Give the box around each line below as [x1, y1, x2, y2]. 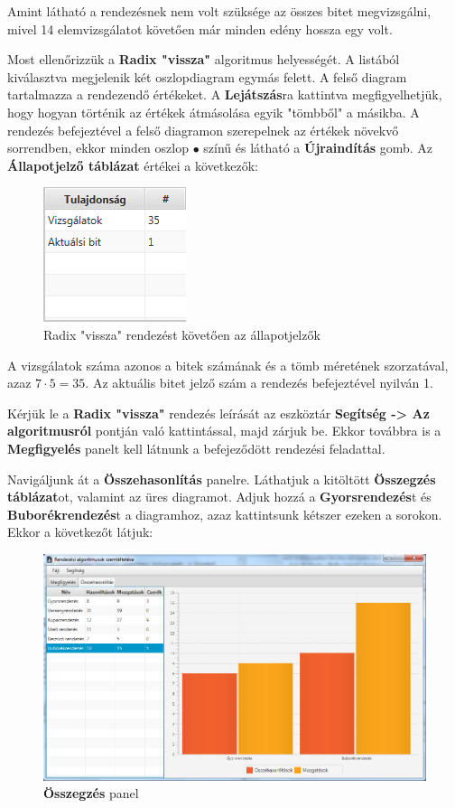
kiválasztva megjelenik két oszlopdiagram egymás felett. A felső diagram [7, 67, 407, 86]
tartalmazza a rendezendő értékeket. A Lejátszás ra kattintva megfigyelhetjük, [7, 85, 442, 104]
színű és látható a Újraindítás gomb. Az [203, 138, 433, 157]
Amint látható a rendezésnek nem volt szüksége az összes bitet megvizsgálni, [7, 2, 432, 20]
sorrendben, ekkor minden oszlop [7, 138, 189, 157]
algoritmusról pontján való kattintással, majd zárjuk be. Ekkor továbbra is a [7, 421, 441, 440]
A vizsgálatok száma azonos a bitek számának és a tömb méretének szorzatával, [7, 355, 449, 374]
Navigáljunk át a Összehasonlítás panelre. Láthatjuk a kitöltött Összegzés [7, 469, 436, 488]
